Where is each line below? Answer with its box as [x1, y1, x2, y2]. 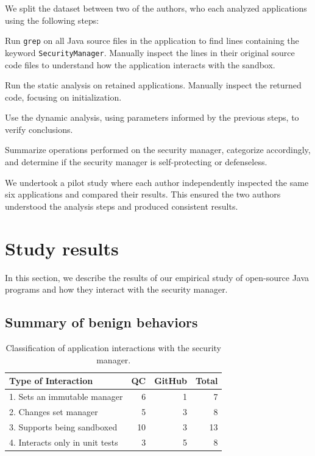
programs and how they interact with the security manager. [5, 283, 228, 296]
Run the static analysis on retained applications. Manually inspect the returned [5, 79, 302, 91]
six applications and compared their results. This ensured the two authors [5, 188, 281, 201]
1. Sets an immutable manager [9, 390, 123, 402]
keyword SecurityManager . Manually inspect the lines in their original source [5, 46, 295, 59]
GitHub [154, 374, 187, 387]
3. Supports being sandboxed [9, 420, 118, 433]
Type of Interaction [9, 374, 93, 387]
